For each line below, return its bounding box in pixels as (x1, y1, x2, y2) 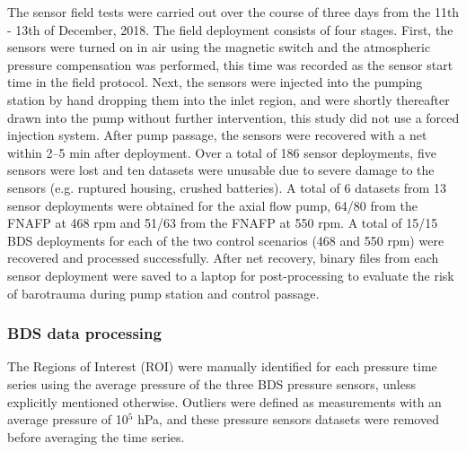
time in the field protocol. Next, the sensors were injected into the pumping (7, 73, 423, 91)
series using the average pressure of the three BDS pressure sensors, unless (7, 374, 416, 393)
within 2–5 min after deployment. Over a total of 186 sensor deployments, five (7, 143, 436, 161)
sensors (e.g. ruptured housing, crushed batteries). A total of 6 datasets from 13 (7, 178, 446, 196)
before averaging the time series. (7, 427, 185, 446)
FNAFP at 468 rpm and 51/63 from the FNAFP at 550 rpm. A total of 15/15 (7, 213, 438, 232)
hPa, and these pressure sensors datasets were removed (137, 410, 439, 429)
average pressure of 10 (7, 410, 128, 429)
